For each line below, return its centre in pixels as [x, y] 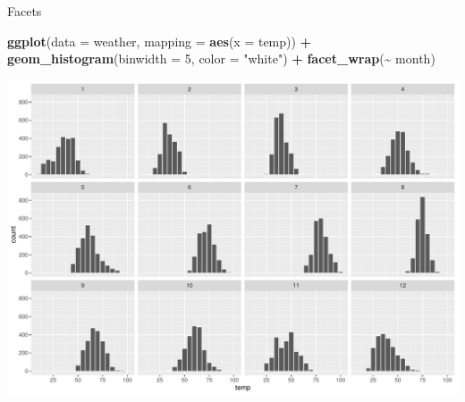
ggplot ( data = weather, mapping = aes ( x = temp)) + [160, 41]
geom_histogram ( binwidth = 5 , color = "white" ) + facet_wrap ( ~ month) [221, 59]
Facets [25, 11]
